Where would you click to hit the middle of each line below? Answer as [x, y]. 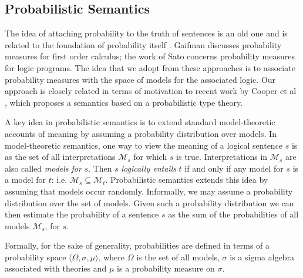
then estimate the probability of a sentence [82, 214]
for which [150, 157]
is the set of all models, [178, 257]
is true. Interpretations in [222, 157]
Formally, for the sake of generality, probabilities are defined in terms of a [137, 245]
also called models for [43, 168]
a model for [26, 180]
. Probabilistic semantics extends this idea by [187, 180]
